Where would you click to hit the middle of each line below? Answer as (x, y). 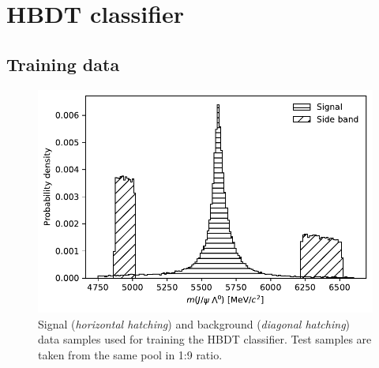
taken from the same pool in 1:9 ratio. (130, 355)
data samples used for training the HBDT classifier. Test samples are (205, 339)
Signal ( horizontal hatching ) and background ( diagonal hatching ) (194, 323)
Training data (63, 64)
